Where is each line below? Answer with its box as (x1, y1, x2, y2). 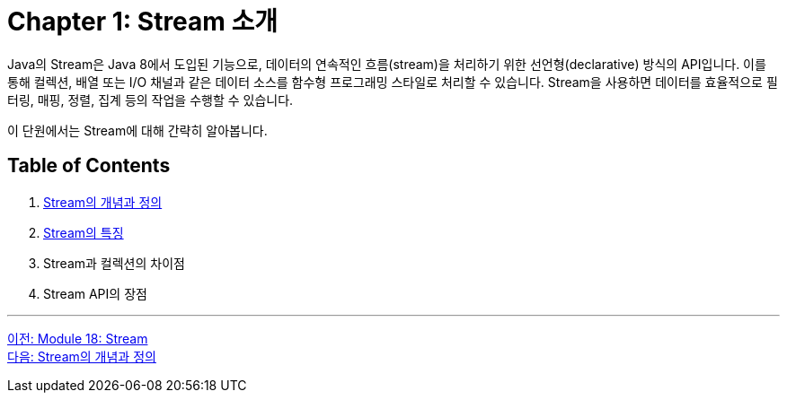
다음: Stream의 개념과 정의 (7, 348, 156, 364)
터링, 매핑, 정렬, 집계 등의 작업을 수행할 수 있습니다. (7, 91, 294, 108)
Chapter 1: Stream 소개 (7, 6, 279, 37)
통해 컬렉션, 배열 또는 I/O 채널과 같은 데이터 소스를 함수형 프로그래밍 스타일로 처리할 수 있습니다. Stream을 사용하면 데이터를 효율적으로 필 (7, 74, 778, 90)
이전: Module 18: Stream (7, 330, 148, 346)
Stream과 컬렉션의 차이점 (43, 255, 185, 271)
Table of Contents (7, 154, 171, 178)
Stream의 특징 (43, 224, 124, 240)
